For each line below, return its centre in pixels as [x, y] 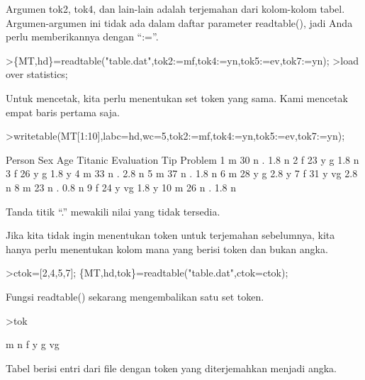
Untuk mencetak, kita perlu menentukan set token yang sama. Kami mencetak [177, 97]
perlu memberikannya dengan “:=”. [82, 37]
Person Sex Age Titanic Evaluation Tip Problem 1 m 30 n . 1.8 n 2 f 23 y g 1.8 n [182, 159]
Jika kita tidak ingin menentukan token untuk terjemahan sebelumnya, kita [170, 235]
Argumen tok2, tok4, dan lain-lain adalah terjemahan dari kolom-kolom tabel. [175, 9]
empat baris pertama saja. [63, 112]
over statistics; [37, 74]
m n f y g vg [33, 344]
